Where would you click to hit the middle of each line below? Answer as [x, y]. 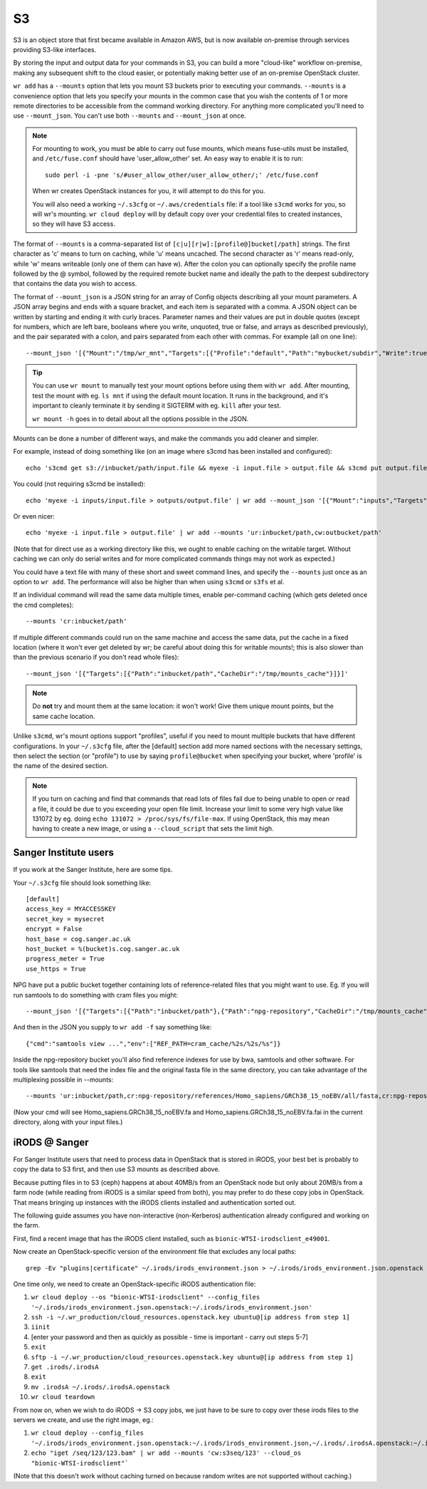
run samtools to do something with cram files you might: [95, 995]
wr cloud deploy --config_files [87, 1433]
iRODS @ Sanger [51, 1142]
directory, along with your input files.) [68, 1122]
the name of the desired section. [61, 766]
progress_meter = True [65, 959]
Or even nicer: [34, 516]
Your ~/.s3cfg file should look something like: [82, 883]
